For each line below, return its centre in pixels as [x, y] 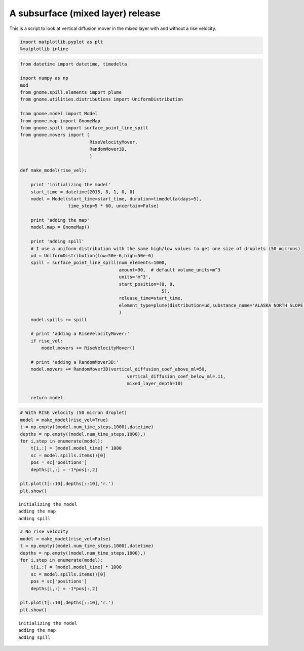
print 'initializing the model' [71, 185]
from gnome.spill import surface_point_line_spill [84, 128]
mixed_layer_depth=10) [155, 384]
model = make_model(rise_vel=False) [66, 539]
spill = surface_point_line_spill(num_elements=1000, [99, 263]
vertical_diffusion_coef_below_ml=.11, [176, 376]
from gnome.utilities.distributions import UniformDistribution [102, 99]
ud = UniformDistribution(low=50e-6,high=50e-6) [92, 256]
